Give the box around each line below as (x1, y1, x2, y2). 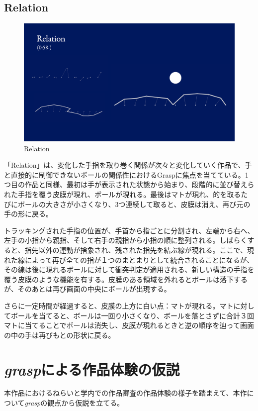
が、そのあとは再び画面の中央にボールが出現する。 (4, 284, 171, 294)
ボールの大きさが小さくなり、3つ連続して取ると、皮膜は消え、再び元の (17, 199, 251, 209)
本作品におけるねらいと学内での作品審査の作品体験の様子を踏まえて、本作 (4, 388, 247, 398)
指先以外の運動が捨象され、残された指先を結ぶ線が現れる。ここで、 (24, 244, 248, 255)
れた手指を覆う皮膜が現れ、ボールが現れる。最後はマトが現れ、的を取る (4, 189, 241, 200)
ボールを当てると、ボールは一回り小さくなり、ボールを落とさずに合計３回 (10, 310, 254, 320)
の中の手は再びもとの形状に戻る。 (4, 329, 115, 340)
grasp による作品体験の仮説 (4, 359, 180, 380)
